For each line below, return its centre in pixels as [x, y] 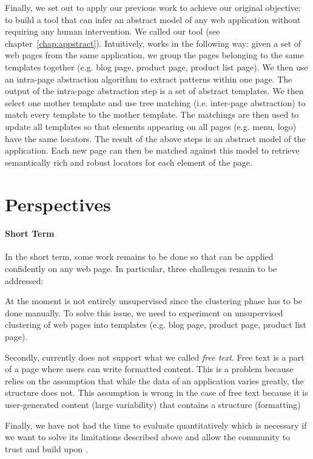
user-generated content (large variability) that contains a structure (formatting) [153, 405]
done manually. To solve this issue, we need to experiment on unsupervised [144, 312]
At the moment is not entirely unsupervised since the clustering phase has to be [153, 301]
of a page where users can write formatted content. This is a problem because [149, 369]
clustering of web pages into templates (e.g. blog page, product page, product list [156, 325]
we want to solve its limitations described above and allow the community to [148, 437]
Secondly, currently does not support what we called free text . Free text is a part [155, 357]
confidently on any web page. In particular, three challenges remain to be [141, 269]
